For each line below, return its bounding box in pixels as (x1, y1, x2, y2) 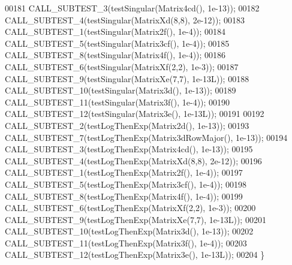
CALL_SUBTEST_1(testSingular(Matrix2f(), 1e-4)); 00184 (5, 25, 226, 38)
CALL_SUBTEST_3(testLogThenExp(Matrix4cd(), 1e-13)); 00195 (5, 143, 253, 155)
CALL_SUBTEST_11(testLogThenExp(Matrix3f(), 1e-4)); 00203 (5, 236, 247, 249)
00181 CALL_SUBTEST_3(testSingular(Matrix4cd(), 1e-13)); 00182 (5, 2, 260, 14)
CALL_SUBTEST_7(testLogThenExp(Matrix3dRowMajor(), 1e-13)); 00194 (5, 131, 288, 143)
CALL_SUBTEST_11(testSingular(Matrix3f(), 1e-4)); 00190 (5, 95, 230, 108)
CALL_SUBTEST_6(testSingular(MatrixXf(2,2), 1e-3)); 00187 (5, 60, 239, 73)
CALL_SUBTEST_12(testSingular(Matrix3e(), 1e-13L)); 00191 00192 (5, 107, 264, 120)
